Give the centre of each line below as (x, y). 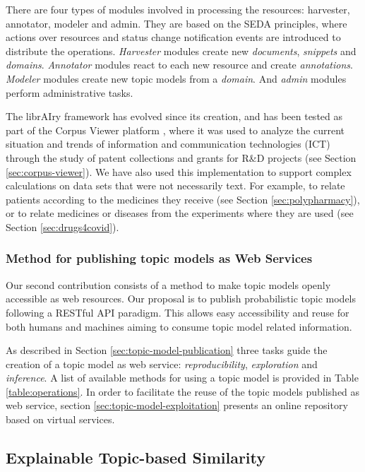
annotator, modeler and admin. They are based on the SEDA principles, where (176, 23)
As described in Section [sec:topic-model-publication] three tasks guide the (167, 350)
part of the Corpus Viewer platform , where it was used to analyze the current (175, 130)
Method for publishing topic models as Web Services (159, 258)
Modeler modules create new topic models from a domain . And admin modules (176, 78)
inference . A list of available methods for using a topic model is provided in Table (182, 378)
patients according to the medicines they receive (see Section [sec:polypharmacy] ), (183, 199)
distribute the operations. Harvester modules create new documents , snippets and (181, 51)
